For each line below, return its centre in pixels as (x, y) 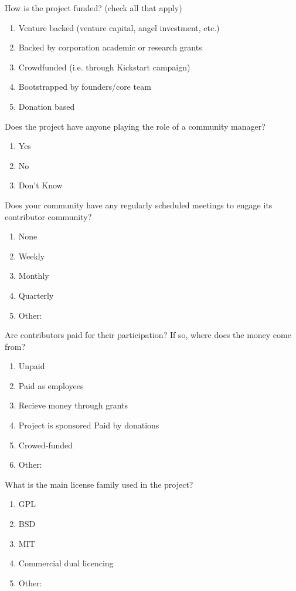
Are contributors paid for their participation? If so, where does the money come (148, 335)
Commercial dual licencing (66, 563)
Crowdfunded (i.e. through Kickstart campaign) (104, 67)
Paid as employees (51, 385)
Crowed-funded (46, 445)
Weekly (32, 256)
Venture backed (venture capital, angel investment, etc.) (119, 27)
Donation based (47, 106)
